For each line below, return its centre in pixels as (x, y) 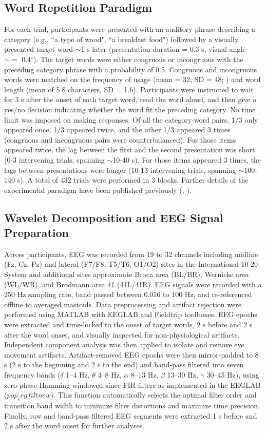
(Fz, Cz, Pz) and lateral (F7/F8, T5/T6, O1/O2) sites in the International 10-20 (131, 264)
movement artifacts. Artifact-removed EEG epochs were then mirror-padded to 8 (131, 354)
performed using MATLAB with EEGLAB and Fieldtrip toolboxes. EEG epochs (131, 314)
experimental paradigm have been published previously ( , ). (98, 190)
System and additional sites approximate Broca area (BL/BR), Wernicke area (127, 274)
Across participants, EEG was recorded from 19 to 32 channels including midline (131, 254)
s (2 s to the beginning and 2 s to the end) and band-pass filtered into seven (124, 364)
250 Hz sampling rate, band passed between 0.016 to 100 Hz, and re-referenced (128, 294)
